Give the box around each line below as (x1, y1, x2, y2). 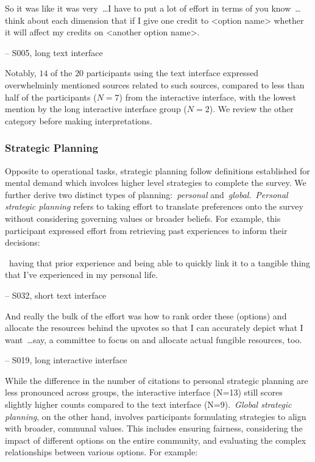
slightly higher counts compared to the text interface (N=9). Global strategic (5, 398, 292, 411)
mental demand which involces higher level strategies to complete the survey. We (5, 176, 306, 189)
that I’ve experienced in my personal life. (5, 268, 158, 281)
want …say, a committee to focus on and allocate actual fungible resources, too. (5, 333, 302, 346)
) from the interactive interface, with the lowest (119, 90, 296, 103)
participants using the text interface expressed (86, 66, 259, 79)
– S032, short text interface (5, 288, 107, 301)
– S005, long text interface (5, 46, 103, 59)
